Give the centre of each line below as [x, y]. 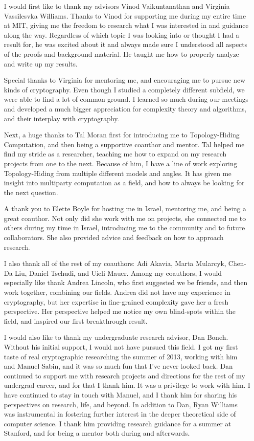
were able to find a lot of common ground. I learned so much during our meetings [126, 99]
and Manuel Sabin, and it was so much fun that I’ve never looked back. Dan [118, 366]
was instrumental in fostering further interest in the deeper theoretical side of [120, 414]
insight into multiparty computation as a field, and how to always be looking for [124, 183]
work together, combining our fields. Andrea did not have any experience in [117, 292]
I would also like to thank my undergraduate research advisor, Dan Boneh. [116, 337]
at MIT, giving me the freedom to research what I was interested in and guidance [126, 25]
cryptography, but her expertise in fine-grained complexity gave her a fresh [116, 301]
